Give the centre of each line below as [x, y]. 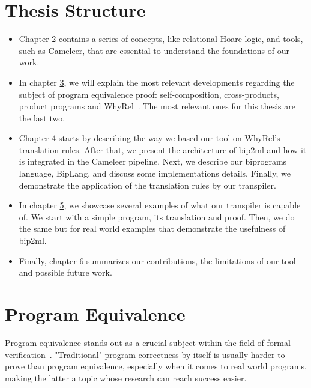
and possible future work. [65, 272]
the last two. [42, 117]
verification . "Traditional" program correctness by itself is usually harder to [145, 354]
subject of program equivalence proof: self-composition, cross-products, [149, 94]
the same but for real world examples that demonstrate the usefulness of [152, 229]
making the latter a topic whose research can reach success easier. [126, 377]
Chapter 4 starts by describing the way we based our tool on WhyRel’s [149, 138]
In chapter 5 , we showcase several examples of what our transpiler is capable [160, 205]
